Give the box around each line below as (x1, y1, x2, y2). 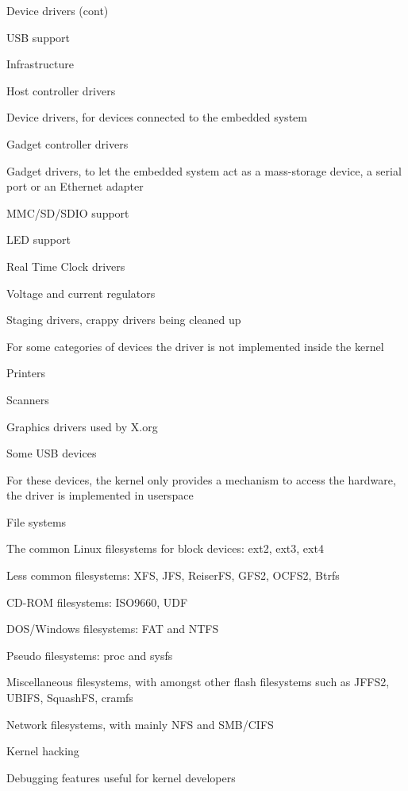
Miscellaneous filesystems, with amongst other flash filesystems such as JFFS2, (6, 673, 390, 690)
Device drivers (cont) (6, 2, 109, 18)
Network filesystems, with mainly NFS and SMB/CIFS (6, 716, 274, 732)
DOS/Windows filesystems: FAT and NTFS (6, 620, 219, 637)
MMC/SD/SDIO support (6, 204, 129, 221)
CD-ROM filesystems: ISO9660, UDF (6, 593, 188, 610)
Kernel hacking (6, 743, 79, 759)
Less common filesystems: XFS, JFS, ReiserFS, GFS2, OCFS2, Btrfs (6, 567, 340, 584)
